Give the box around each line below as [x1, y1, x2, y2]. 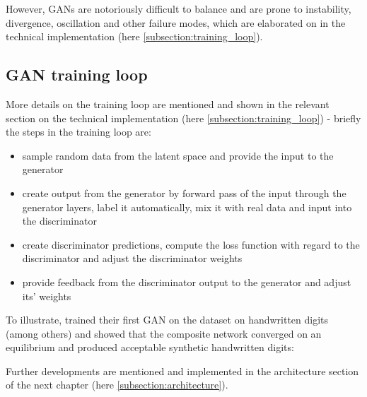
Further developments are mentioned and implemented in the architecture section [6, 363, 359, 378]
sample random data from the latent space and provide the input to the [22, 148, 334, 162]
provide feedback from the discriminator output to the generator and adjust [22, 274, 351, 289]
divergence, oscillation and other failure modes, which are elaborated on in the [6, 15, 346, 30]
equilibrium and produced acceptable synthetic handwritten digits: [6, 340, 294, 355]
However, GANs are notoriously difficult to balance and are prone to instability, [6, 1, 351, 16]
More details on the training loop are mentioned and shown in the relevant [6, 96, 330, 111]
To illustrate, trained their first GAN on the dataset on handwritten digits [6, 312, 329, 327]
